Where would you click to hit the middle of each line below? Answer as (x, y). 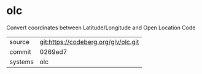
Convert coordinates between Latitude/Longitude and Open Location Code (101, 28)
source (19, 42)
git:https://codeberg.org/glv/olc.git (89, 42)
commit (20, 51)
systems (21, 62)
